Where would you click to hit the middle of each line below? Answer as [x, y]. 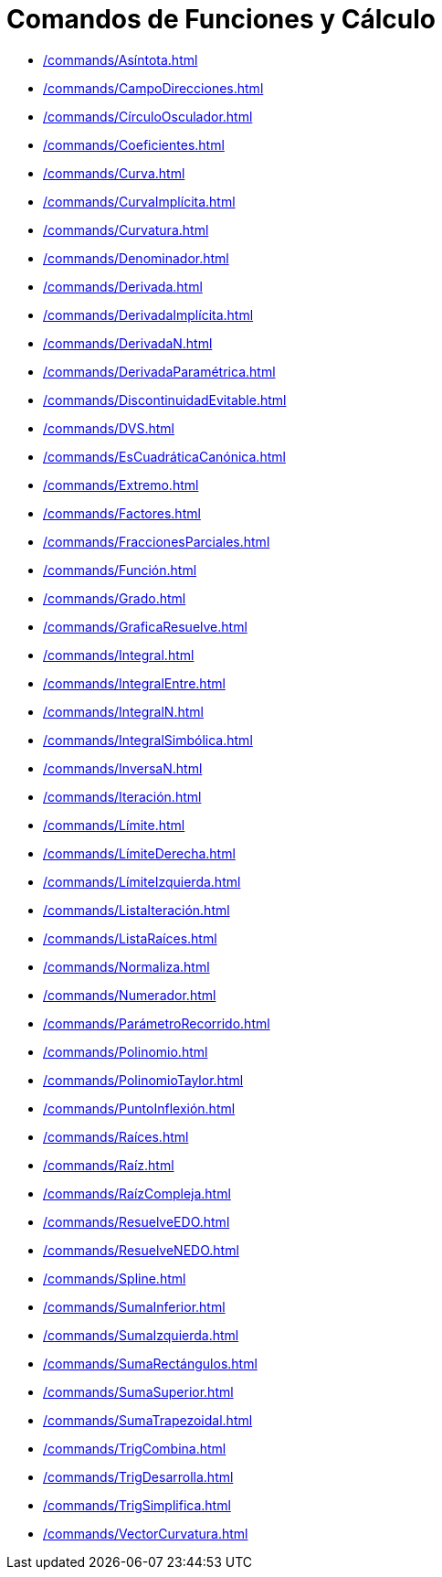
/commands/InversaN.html [123, 768]
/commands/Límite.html [114, 825]
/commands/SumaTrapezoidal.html [148, 1420]
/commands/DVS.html [109, 428]
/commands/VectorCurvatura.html [146, 1533]
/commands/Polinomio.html [126, 1051]
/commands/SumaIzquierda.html [141, 1335]
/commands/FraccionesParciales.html [157, 541]
